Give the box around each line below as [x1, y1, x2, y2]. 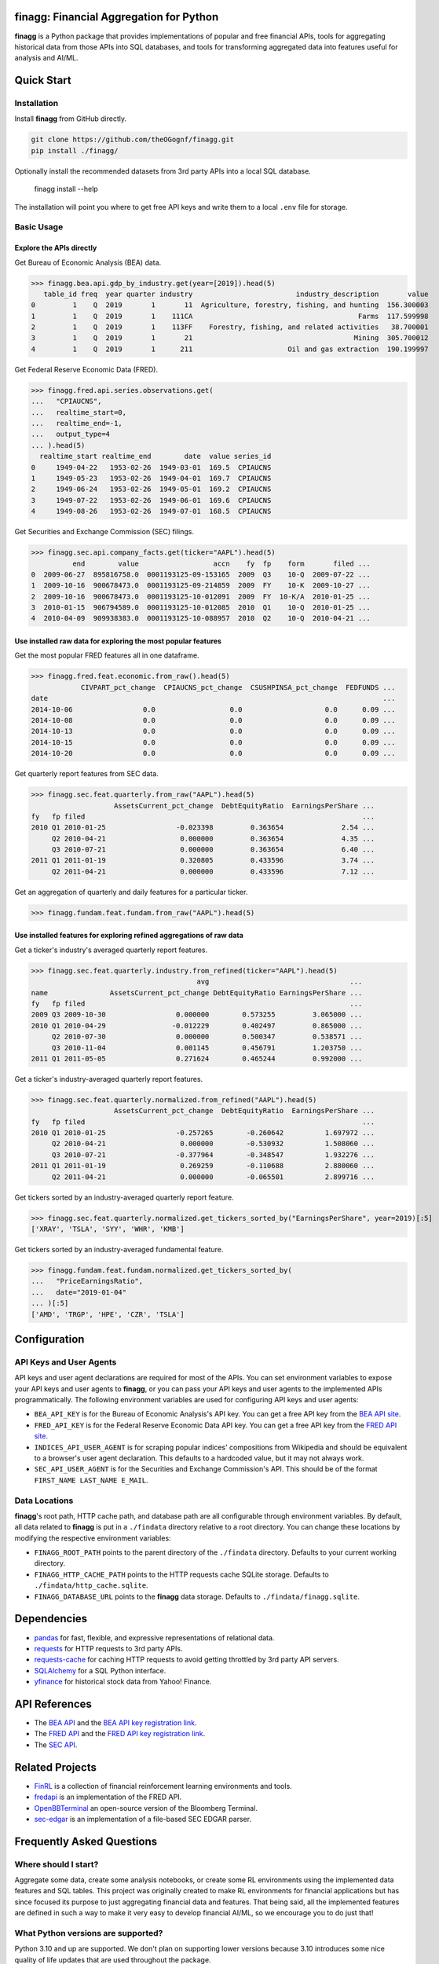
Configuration [14, 1332, 85, 1346]
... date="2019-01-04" [31, 1288, 127, 1296]
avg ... [196, 977, 363, 986]
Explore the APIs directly [14, 244, 97, 253]
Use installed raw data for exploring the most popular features [14, 636, 221, 646]
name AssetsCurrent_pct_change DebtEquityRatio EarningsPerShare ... [31, 988, 363, 997]
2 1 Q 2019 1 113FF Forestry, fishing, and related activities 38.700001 [31, 323, 429, 332]
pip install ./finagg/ [31, 146, 119, 155]
